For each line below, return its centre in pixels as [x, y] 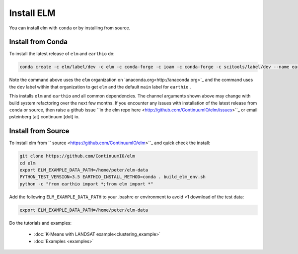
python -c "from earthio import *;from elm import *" [86, 184]
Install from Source [39, 131]
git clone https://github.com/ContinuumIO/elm [77, 156]
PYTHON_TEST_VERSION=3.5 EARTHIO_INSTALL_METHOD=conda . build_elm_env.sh [113, 177]
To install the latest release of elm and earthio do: [62, 54]
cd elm [28, 163]
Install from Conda [38, 42]
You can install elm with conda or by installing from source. [70, 28]
